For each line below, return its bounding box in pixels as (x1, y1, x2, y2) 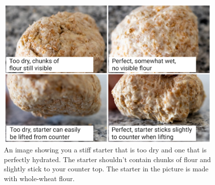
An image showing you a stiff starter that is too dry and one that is (4, 145, 207, 155)
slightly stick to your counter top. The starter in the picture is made (4, 164, 209, 174)
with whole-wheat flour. (4, 173, 75, 184)
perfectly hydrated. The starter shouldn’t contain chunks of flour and (4, 154, 211, 164)
